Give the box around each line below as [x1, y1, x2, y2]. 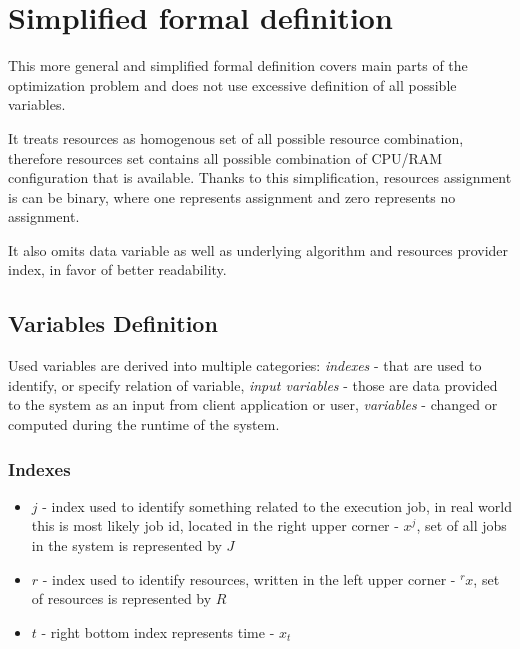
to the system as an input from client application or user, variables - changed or [8, 394, 498, 415]
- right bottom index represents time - [41, 621, 275, 642]
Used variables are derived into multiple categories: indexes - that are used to [8, 355, 482, 376]
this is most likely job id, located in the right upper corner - [31, 515, 399, 536]
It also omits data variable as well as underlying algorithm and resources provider [8, 239, 509, 260]
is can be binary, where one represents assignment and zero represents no [8, 186, 456, 207]
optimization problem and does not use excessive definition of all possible [8, 74, 457, 95]
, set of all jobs [416, 515, 507, 536]
